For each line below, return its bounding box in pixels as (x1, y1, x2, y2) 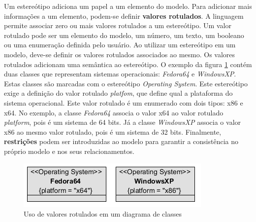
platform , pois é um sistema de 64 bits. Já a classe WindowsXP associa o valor (4, 117, 241, 127)
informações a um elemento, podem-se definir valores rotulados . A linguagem (4, 10, 244, 21)
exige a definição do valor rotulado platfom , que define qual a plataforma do (4, 88, 233, 98)
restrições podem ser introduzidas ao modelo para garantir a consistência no (4, 136, 238, 147)
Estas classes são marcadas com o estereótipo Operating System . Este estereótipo (4, 78, 248, 88)
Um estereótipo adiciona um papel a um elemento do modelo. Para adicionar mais (4, 1, 252, 11)
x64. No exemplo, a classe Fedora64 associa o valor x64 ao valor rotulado (4, 107, 224, 117)
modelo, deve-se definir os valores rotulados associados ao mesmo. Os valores (4, 49, 235, 59)
